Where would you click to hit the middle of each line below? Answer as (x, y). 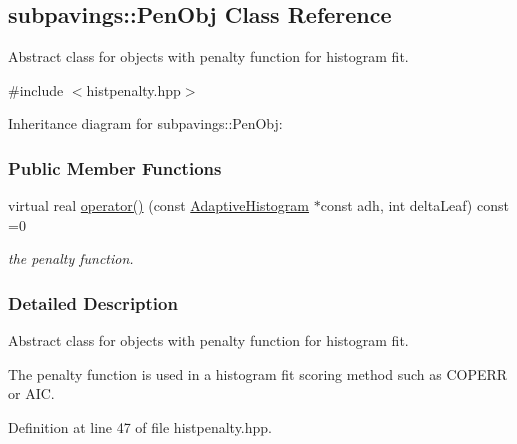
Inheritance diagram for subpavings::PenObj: (145, 123)
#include (36, 89)
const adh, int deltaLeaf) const (414, 205)
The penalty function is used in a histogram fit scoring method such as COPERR (258, 373)
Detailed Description (93, 302)
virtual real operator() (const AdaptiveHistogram (159, 205)
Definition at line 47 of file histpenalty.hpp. (140, 426)
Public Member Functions (115, 167)
